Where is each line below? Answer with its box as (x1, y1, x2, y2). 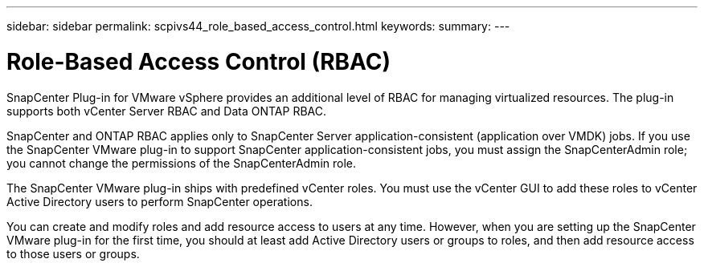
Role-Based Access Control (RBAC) (6, 47, 391, 75)
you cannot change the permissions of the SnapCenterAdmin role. (6, 156, 357, 170)
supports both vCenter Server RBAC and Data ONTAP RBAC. (6, 103, 326, 118)
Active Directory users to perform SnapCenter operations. (6, 194, 313, 208)
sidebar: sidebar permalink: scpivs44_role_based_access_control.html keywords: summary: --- (6, 19, 510, 33)
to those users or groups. (6, 246, 140, 261)
